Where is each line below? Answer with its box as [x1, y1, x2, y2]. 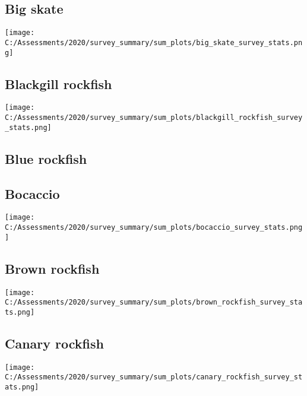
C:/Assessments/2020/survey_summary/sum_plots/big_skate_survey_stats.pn [5, 38, 303, 47]
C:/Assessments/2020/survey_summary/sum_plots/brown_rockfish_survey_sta [5, 298, 303, 307]
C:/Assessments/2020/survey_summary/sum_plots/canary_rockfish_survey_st [5, 373, 303, 382]
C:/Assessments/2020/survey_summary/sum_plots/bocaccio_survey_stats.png [5, 223, 303, 232]
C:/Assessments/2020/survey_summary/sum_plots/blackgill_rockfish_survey [5, 113, 303, 122]
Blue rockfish [5, 149, 87, 167]
